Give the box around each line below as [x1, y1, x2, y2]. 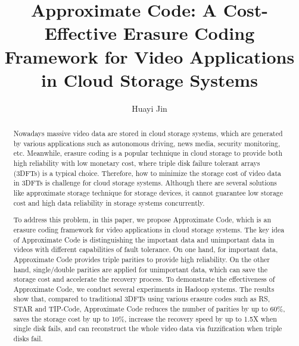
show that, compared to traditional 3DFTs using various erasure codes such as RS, [13, 294, 270, 304]
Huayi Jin [132, 102, 167, 114]
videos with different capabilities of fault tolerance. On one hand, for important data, [13, 244, 278, 254]
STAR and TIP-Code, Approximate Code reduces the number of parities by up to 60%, [13, 304, 285, 314]
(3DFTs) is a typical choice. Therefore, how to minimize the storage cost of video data [13, 168, 281, 178]
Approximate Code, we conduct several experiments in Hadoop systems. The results [13, 284, 275, 294]
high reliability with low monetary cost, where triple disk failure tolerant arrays [13, 158, 260, 168]
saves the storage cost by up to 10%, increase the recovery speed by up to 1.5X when [13, 313, 277, 323]
